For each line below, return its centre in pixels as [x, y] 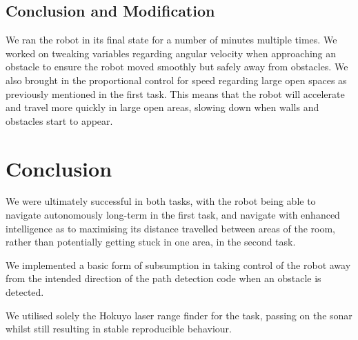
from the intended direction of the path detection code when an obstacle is [163, 278]
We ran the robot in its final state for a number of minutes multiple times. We [171, 40]
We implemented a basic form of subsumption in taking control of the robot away [178, 264]
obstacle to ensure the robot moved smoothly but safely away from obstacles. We [177, 67]
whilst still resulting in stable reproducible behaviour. [119, 329]
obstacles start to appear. [59, 120]
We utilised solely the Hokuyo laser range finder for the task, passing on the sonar [179, 315]
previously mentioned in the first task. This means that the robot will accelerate [175, 93]
